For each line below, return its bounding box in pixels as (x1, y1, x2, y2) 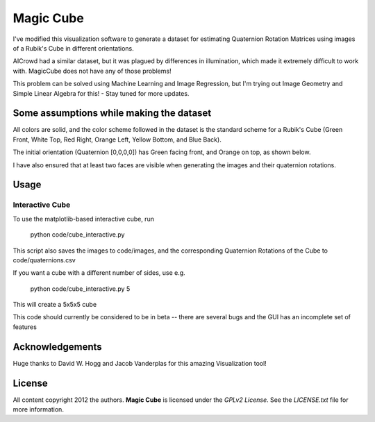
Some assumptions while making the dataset (12, 108, 212, 119)
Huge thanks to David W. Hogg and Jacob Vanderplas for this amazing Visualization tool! (12, 359, 267, 367)
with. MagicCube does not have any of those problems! (12, 67, 172, 75)
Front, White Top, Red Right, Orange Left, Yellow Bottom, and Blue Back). (12, 135, 222, 144)
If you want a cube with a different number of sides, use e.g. (12, 269, 185, 277)
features (12, 323, 37, 331)
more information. (12, 405, 64, 414)
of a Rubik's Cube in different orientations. (12, 44, 135, 52)
